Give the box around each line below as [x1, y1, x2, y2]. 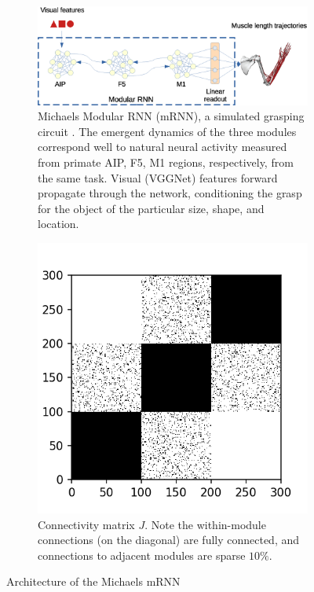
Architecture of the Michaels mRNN [6, 573, 181, 590]
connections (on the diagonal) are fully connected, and [38, 531, 300, 548]
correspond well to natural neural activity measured [38, 138, 287, 155]
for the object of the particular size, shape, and [38, 200, 265, 216]
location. [38, 215, 79, 232]
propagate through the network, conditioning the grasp [38, 185, 302, 201]
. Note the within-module [144, 516, 266, 532]
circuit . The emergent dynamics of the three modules [38, 123, 297, 139]
